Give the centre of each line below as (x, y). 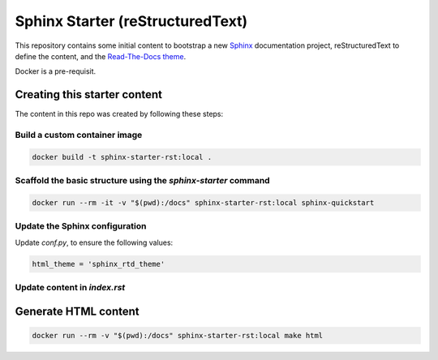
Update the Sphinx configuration (81, 226)
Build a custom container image (79, 135)
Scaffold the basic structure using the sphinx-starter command (143, 181)
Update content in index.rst (70, 287)
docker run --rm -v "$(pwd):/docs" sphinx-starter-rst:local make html (178, 335)
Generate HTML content (77, 311)
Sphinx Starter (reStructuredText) (131, 21)
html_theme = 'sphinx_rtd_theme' (99, 264)
